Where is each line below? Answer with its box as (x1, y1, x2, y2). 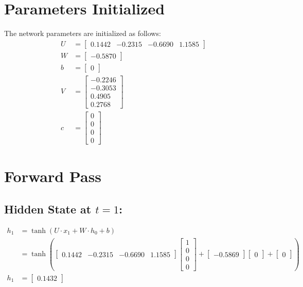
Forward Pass (4, 166, 102, 187)
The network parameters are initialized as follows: (4, 28, 161, 39)
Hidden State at (4, 201, 92, 217)
